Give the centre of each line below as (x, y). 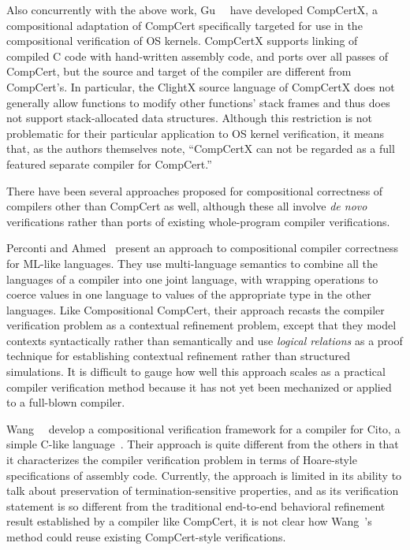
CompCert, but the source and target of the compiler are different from (179, 71)
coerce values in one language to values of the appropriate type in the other (189, 294)
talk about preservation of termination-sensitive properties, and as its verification (203, 491)
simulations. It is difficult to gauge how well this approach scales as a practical (196, 372)
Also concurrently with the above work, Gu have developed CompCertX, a (192, 9)
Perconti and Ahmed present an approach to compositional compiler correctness (202, 248)
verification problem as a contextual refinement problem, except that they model (201, 325)
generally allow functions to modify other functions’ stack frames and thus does (198, 102)
